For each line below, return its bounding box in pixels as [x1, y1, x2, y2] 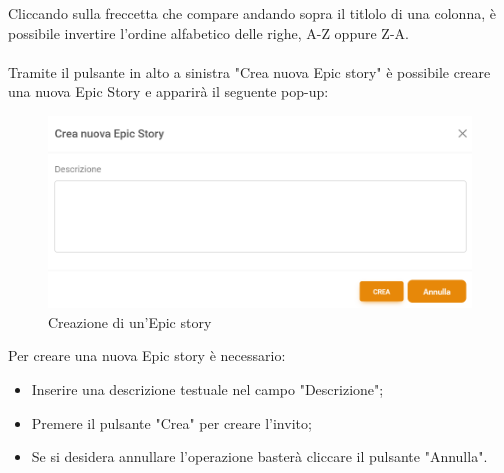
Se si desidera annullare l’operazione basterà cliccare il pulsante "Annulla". [31, 446, 488, 467]
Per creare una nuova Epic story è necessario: [8, 345, 286, 366]
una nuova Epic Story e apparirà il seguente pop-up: [8, 81, 329, 102]
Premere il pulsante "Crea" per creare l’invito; [31, 412, 312, 433]
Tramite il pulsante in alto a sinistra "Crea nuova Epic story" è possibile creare [8, 61, 491, 82]
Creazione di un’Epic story [48, 311, 212, 332]
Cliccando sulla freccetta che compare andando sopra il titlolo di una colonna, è [8, 3, 496, 23]
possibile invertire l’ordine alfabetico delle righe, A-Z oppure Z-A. [8, 22, 409, 43]
